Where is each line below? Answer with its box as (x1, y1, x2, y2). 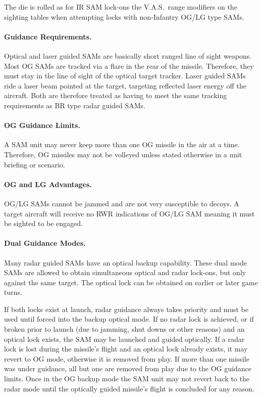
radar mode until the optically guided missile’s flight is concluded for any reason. (4, 383, 254, 393)
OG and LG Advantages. (4, 179, 92, 189)
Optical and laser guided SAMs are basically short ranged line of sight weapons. (4, 50, 252, 61)
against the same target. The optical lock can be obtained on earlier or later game (4, 277, 258, 287)
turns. (4, 287, 22, 297)
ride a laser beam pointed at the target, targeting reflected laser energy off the (4, 80, 246, 91)
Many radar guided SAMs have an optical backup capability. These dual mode (4, 257, 247, 268)
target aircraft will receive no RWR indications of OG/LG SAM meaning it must (4, 208, 255, 218)
